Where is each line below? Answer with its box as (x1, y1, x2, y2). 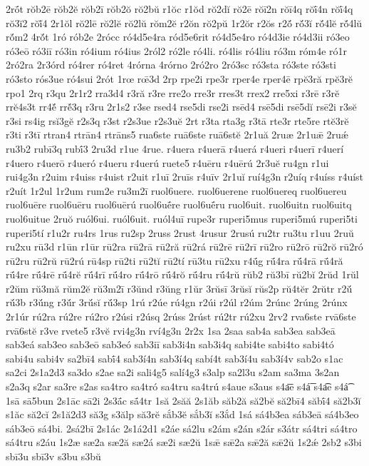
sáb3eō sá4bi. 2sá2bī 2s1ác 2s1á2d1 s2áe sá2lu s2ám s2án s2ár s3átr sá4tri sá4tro (6, 420, 358, 435)
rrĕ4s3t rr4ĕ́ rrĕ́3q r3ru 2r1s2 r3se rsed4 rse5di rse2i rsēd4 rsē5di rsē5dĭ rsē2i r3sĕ (6, 99, 357, 114)
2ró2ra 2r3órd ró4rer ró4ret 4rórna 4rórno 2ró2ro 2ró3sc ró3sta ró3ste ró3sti (6, 57, 336, 72)
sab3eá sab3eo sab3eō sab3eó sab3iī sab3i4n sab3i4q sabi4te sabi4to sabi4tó (6, 337, 334, 352)
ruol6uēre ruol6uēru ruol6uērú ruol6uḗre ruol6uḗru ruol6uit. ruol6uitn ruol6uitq (6, 197, 352, 212)
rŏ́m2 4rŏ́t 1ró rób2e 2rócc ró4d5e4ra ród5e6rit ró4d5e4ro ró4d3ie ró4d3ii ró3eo (6, 29, 350, 44)
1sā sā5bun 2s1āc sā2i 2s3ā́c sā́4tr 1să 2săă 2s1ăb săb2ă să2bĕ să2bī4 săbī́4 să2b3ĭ (6, 392, 361, 407)
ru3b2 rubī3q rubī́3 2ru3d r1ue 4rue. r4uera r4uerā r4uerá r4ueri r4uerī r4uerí (6, 141, 344, 156)
